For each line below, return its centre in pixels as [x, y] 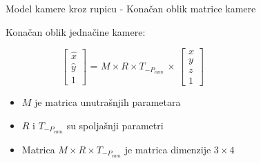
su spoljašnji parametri [115, 125]
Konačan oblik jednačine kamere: [76, 31]
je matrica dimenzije [168, 149]
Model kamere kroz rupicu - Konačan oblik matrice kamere [131, 8]
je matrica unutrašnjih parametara [108, 102]
